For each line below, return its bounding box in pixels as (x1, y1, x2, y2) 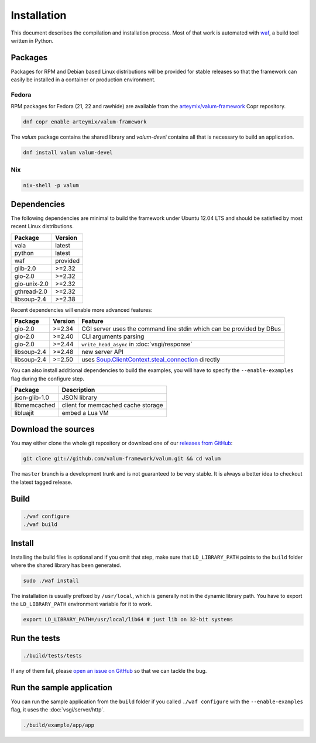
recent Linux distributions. (11, 223, 74, 230)
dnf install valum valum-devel (23, 149, 114, 156)
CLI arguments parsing (81, 332, 145, 340)
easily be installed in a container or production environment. (11, 76, 156, 83)
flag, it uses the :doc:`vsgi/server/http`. (11, 706, 105, 713)
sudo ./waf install (23, 577, 79, 584)
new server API (81, 348, 124, 356)
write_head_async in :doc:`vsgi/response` (81, 340, 193, 348)
